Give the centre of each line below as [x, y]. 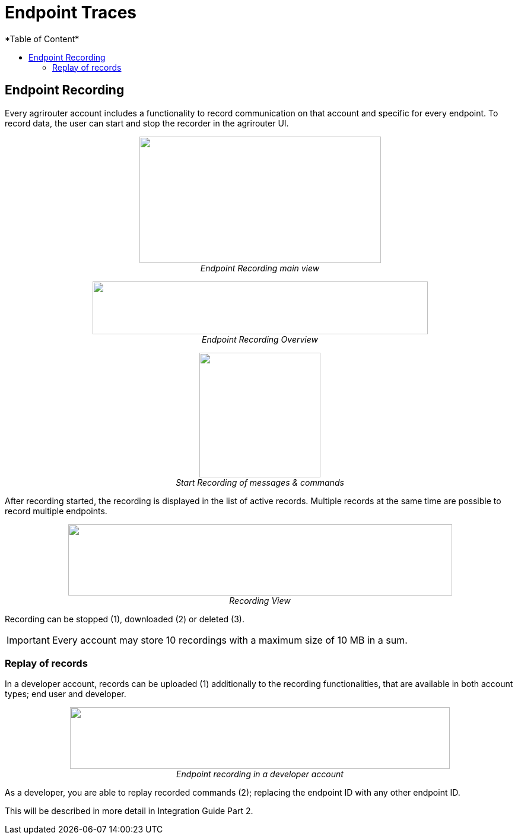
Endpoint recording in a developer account [260, 774]
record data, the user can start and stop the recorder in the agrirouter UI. [147, 123]
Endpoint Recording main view [260, 268]
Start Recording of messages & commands [260, 482]
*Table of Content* [42, 39]
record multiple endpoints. [56, 511]
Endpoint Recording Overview [260, 339]
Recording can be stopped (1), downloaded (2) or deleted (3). [125, 619]
